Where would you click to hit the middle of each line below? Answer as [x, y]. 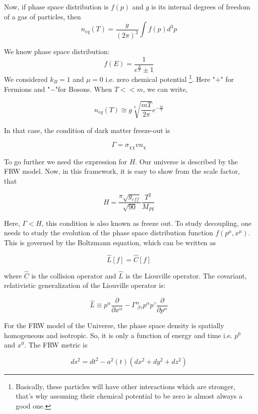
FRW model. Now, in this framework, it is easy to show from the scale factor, [122, 171]
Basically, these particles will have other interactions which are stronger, [126, 386]
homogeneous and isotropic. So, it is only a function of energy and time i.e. [118, 335]
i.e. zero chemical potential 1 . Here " [160, 78]
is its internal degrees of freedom [201, 6]
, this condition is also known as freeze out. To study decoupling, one [147, 223]
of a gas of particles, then [42, 16]
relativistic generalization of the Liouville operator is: [85, 285]
